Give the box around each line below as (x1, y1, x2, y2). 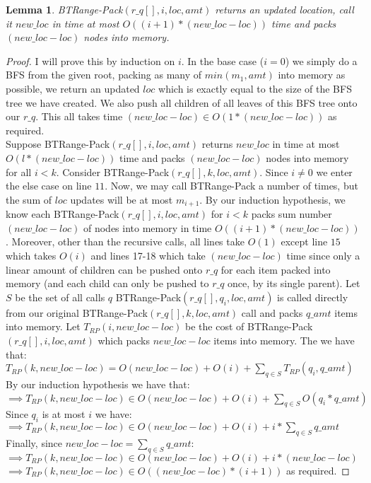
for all (6, 164, 32, 179)
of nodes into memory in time (83, 220, 212, 235)
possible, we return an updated (6, 81, 140, 95)
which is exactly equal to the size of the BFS (158, 81, 352, 95)
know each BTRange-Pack (6, 206, 119, 221)
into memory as (278, 67, 346, 82)
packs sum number (251, 206, 332, 221)
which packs (98, 332, 150, 347)
